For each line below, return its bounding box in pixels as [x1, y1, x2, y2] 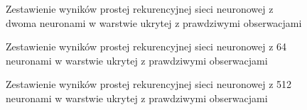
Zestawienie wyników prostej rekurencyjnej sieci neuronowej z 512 [6, 77, 292, 92]
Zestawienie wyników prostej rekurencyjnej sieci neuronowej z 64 [6, 39, 287, 54]
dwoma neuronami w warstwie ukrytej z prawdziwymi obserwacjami [6, 15, 302, 30]
